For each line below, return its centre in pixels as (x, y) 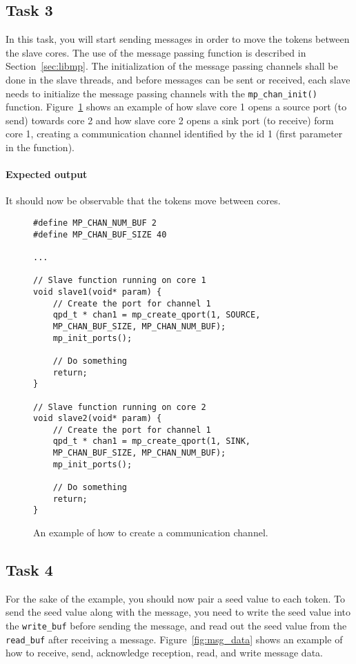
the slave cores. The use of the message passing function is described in (156, 52)
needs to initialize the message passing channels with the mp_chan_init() (161, 93)
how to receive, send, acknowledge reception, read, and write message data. (164, 653)
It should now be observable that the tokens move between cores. (143, 201)
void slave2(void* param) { (98, 419)
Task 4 (29, 570)
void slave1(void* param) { (98, 292)
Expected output (47, 174)
